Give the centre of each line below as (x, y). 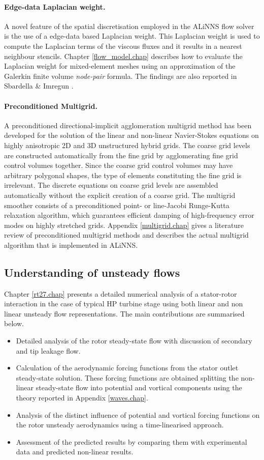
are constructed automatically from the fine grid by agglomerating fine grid (121, 155)
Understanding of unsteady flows (92, 272)
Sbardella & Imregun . (39, 86)
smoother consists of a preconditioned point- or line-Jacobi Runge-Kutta (117, 205)
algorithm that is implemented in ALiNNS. (71, 245)
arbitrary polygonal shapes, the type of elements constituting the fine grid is (123, 175)
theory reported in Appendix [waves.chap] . (82, 398)
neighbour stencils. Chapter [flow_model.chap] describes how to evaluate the (123, 56)
